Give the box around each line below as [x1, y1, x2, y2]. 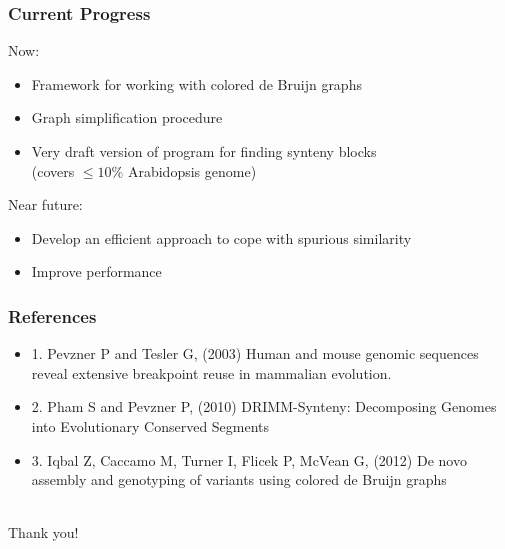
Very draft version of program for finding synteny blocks [31, 141, 377, 161]
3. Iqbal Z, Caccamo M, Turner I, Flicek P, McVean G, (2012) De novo [31, 449, 467, 470]
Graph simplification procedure [31, 107, 223, 128]
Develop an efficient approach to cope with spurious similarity [31, 227, 412, 248]
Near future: [8, 194, 83, 215]
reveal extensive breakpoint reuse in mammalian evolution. [31, 362, 392, 383]
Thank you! [8, 522, 79, 543]
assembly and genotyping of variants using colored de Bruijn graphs [31, 469, 447, 490]
